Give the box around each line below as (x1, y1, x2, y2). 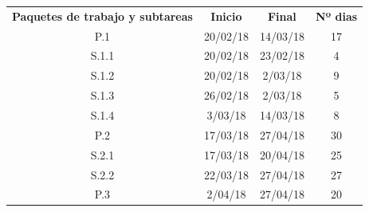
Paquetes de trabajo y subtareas (12, 7, 193, 24)
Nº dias (315, 7, 358, 24)
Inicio (210, 7, 242, 24)
